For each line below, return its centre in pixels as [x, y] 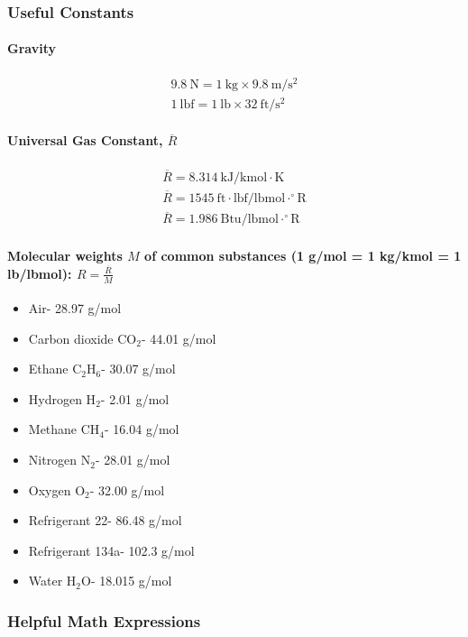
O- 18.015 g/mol [127, 581]
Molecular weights [65, 255]
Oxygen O [57, 489]
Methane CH [64, 429]
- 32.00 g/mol [127, 489]
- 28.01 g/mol [133, 460]
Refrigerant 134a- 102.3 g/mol [111, 550]
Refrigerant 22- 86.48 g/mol [105, 520]
